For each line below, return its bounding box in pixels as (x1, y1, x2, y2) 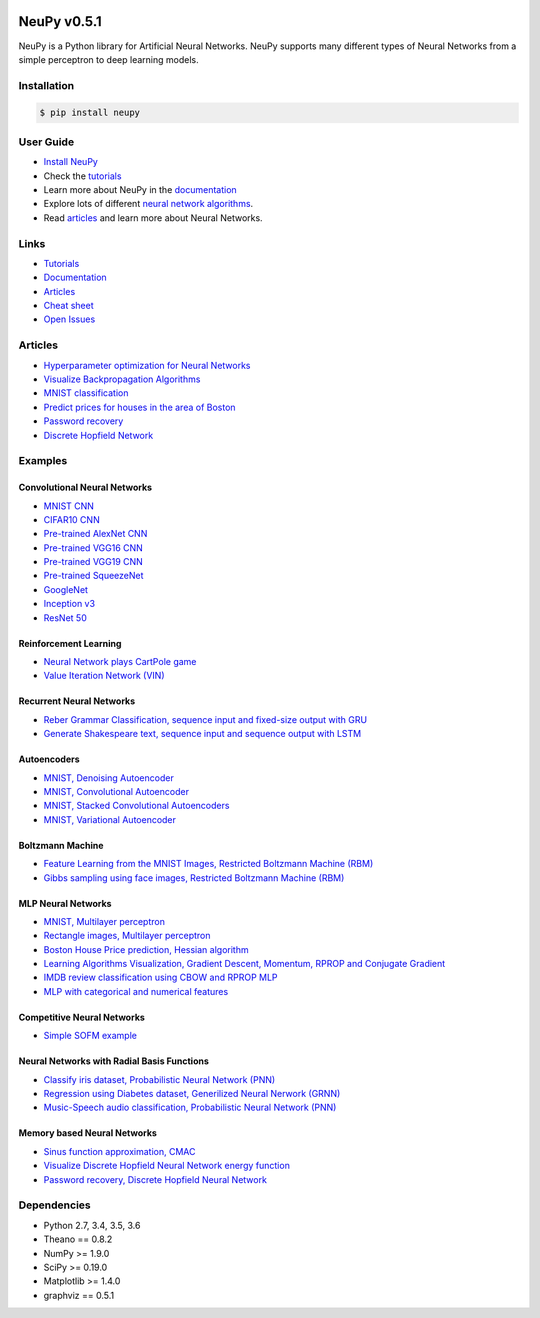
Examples (18, 454, 68, 468)
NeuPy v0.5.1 (18, 13, 102, 30)
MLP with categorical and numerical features (43, 985, 229, 997)
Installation (18, 78, 75, 92)
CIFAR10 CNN (43, 513, 100, 525)
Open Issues (43, 313, 96, 325)
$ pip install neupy (39, 107, 140, 119)
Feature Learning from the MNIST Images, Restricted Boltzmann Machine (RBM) (43, 858, 374, 870)
